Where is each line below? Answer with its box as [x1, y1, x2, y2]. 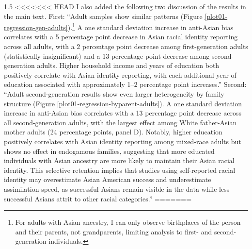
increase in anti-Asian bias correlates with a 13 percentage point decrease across [4, 108, 241, 118]
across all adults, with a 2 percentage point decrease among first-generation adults [4, 41, 248, 51]
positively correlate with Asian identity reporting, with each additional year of [4, 69, 236, 80]
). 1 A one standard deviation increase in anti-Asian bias [67, 21, 234, 32]
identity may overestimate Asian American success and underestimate [4, 174, 211, 184]
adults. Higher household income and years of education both [37, 60, 220, 70]
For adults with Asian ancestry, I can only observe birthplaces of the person [15, 217, 241, 227]
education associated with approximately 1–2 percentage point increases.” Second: [4, 79, 247, 89]
